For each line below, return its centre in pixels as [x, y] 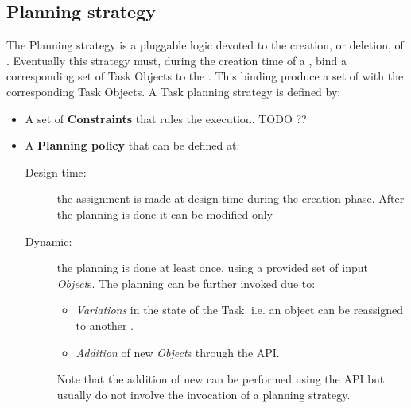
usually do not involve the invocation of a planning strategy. [204, 394]
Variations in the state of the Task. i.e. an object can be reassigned [240, 310]
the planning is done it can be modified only [165, 214]
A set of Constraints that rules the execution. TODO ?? [166, 118]
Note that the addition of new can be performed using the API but [221, 379]
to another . [105, 325]
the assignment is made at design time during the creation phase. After [231, 198]
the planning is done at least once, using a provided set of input [212, 268]
